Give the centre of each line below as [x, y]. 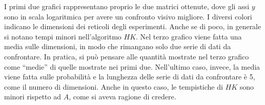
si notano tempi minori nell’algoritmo [63, 36]
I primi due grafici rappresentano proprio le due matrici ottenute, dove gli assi [127, 6]
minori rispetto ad [33, 97]
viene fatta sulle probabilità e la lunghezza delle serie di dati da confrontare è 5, [130, 77]
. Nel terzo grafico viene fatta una [189, 36]
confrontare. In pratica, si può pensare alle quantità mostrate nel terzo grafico [127, 56]
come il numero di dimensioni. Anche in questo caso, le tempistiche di [114, 86]
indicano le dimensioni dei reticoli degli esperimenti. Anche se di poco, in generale [133, 26]
